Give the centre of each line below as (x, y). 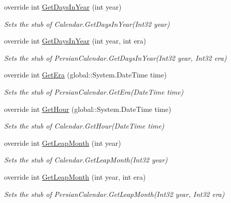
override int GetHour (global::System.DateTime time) (88, 109)
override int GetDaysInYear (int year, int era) (75, 41)
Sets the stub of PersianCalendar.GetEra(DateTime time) (94, 91)
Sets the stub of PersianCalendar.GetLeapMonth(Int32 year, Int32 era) (114, 194)
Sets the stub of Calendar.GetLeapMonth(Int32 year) (86, 160)
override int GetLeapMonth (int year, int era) (75, 176)
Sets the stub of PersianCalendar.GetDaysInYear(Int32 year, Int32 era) (115, 57)
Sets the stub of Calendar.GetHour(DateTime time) (84, 126)
